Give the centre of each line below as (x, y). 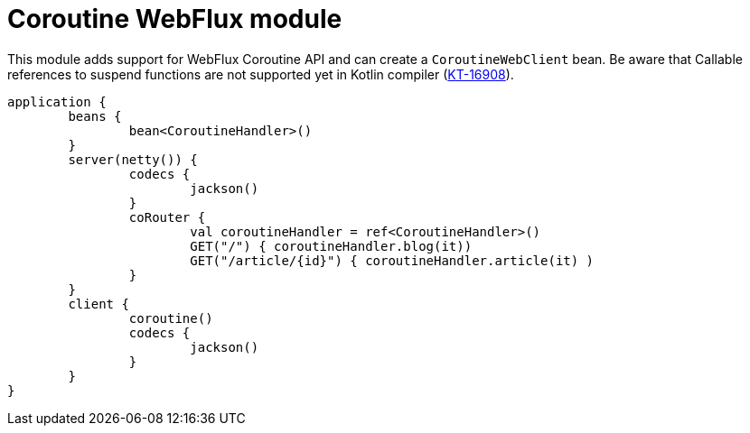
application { (57, 101)
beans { (95, 116)
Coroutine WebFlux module (175, 19)
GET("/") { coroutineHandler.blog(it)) (331, 246)
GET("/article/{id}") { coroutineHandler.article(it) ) (392, 260)
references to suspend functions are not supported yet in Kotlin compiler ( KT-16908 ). (261, 74)
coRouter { (167, 217)
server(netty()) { (133, 159)
